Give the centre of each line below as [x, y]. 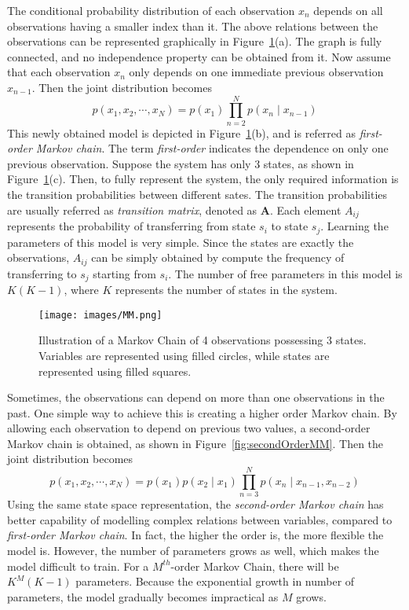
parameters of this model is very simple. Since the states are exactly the [181, 242]
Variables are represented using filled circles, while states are [184, 355]
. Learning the [354, 226]
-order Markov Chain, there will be [255, 566]
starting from [124, 273]
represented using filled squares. [115, 371]
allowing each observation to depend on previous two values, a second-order [189, 428]
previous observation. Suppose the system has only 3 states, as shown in [181, 163]
